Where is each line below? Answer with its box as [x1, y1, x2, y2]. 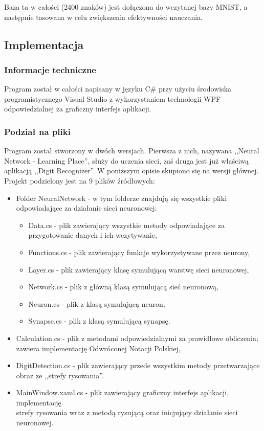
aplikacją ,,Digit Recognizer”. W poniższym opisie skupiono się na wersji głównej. [4, 165, 259, 176]
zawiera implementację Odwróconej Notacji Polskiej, [16, 343, 181, 353]
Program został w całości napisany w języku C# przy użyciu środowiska [4, 83, 232, 94]
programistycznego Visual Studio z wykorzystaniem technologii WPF [4, 93, 221, 104]
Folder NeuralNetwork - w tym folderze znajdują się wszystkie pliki [16, 192, 227, 203]
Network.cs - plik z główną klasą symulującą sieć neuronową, [28, 281, 218, 292]
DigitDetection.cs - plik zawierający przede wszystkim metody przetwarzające [16, 360, 260, 371]
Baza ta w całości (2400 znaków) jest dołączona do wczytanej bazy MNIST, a [4, 2, 248, 12]
